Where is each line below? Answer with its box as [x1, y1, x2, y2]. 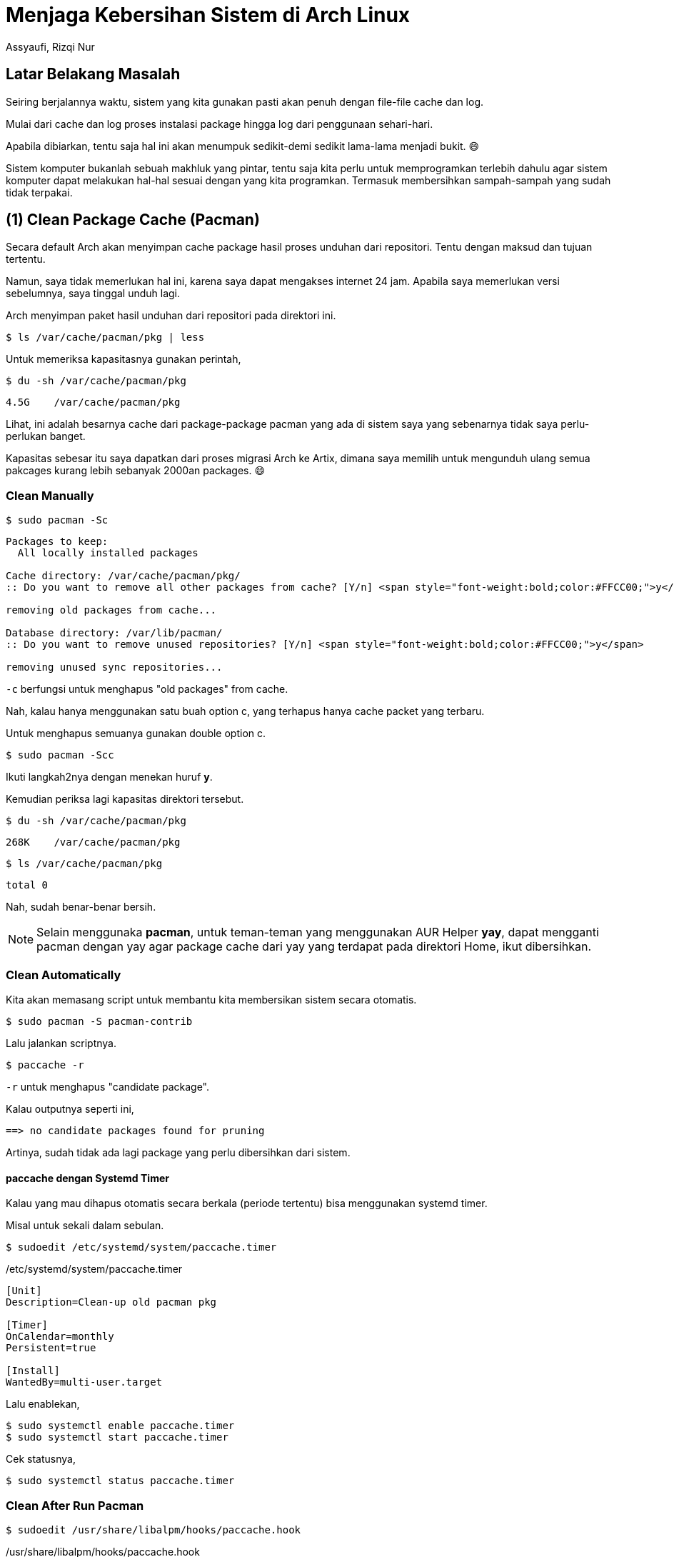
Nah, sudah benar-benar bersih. [6, 901, 156, 913]
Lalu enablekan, [6, 1398, 80, 1411]
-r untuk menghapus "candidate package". [6, 1080, 210, 1093]
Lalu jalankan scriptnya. [6, 1036, 117, 1049]
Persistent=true [6, 1342, 96, 1354]
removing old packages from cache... [6, 604, 217, 616]
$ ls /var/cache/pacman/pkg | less [6, 331, 205, 344]
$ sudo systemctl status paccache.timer [6, 1475, 235, 1487]
